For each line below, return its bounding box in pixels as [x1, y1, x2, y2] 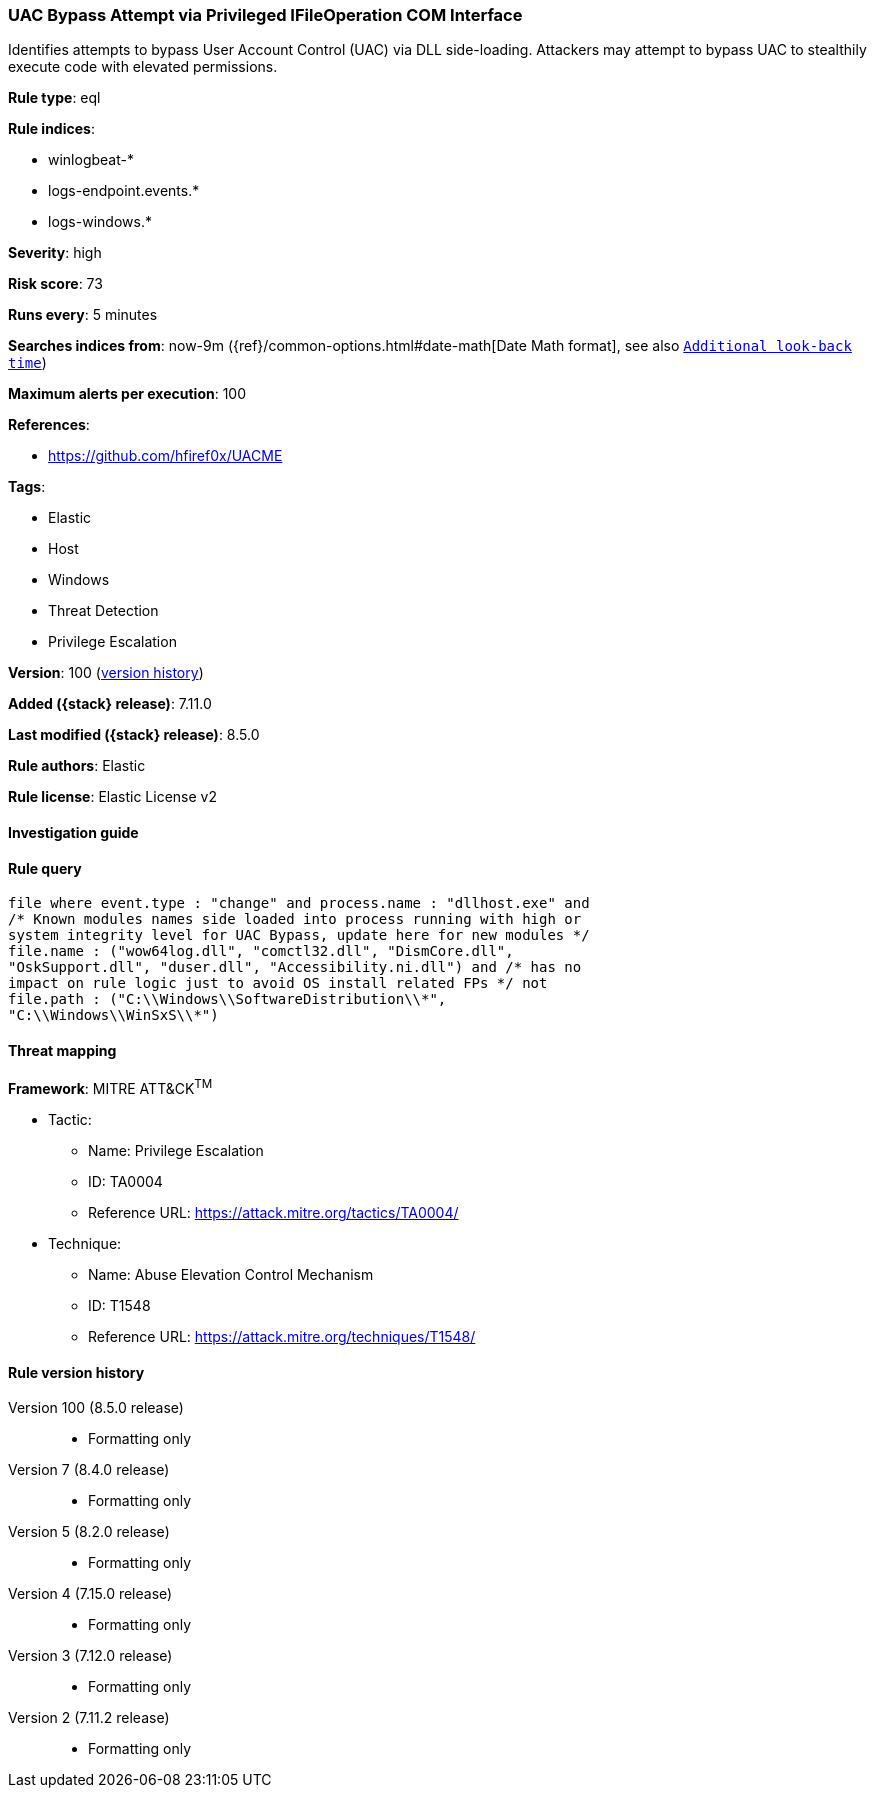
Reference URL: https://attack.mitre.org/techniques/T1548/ [88, 1328, 476, 1346]
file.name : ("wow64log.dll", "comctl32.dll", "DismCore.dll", [8, 943, 514, 960]
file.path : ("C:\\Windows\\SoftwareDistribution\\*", [8, 991, 447, 1008]
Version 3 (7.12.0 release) [8, 1647, 173, 1665]
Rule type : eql [8, 89, 101, 107]
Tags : [8, 478, 46, 496]
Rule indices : [8, 120, 95, 138]
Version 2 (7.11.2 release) [8, 1709, 170, 1727]
